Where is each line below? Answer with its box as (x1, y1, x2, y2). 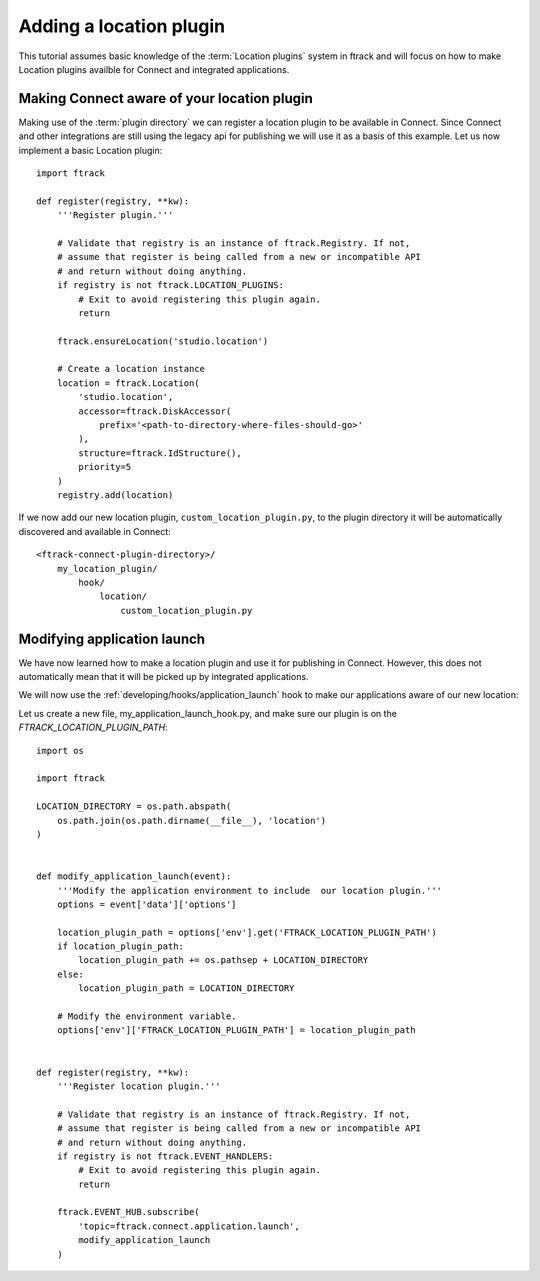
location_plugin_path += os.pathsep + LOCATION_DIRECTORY (78, 955, 369, 966)
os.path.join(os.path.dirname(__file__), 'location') (56, 815, 327, 826)
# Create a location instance (56, 363, 205, 375)
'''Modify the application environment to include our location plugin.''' (56, 885, 443, 896)
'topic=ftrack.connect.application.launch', (78, 1220, 300, 1232)
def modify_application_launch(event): (36, 871, 232, 882)
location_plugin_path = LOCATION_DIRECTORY (78, 983, 295, 994)
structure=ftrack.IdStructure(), (78, 447, 242, 459)
